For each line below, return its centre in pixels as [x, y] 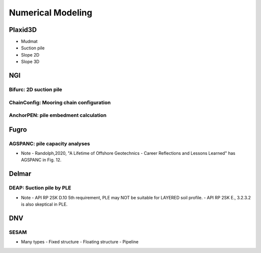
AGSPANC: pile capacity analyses [50, 144]
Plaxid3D [23, 30]
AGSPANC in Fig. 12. [41, 160]
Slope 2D [30, 55]
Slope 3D [30, 62]
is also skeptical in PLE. [44, 204]
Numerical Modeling [51, 13]
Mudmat [29, 42]
